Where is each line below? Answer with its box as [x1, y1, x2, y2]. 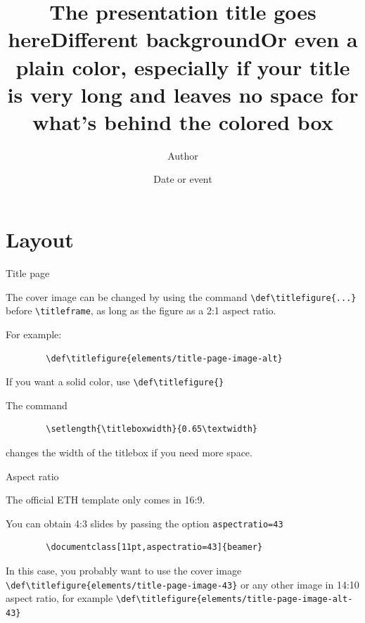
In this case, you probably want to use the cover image [6, 563, 242, 577]
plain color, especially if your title [15, 52, 350, 81]
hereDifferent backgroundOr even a [8, 25, 358, 53]
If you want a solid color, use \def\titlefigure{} [6, 374, 224, 389]
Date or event [153, 172, 212, 186]
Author [167, 148, 198, 162]
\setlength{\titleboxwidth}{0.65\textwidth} [46, 424, 257, 435]
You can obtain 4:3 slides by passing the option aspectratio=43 [6, 515, 283, 530]
